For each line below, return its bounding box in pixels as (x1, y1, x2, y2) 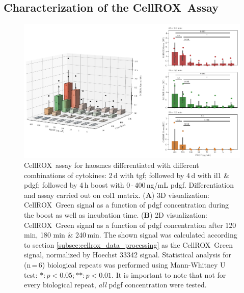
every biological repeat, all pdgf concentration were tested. (24, 279, 207, 290)
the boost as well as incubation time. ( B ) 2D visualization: (24, 209, 208, 220)
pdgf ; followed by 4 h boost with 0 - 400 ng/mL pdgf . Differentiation (24, 180, 234, 190)
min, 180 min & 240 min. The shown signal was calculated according (24, 229, 237, 240)
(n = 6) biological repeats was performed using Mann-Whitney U (24, 259, 226, 270)
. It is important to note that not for (112, 269, 226, 280)
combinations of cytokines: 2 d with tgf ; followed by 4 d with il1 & (24, 169, 230, 180)
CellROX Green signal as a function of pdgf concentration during (24, 199, 229, 210)
